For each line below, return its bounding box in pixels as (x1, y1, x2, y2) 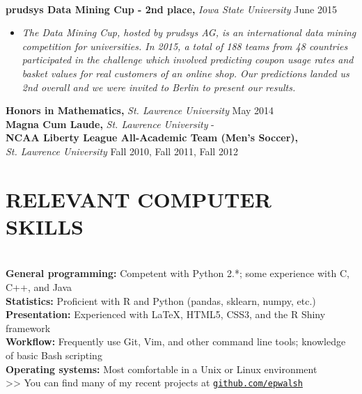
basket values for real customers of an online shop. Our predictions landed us (22, 65, 349, 80)
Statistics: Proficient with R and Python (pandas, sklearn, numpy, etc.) (6, 293, 316, 308)
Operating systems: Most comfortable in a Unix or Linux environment (6, 361, 317, 376)
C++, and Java (6, 280, 72, 294)
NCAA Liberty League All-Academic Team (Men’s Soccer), (6, 130, 299, 145)
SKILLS (6, 212, 84, 240)
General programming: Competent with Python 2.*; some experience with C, (6, 266, 349, 281)
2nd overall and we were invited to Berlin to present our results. (22, 79, 296, 94)
